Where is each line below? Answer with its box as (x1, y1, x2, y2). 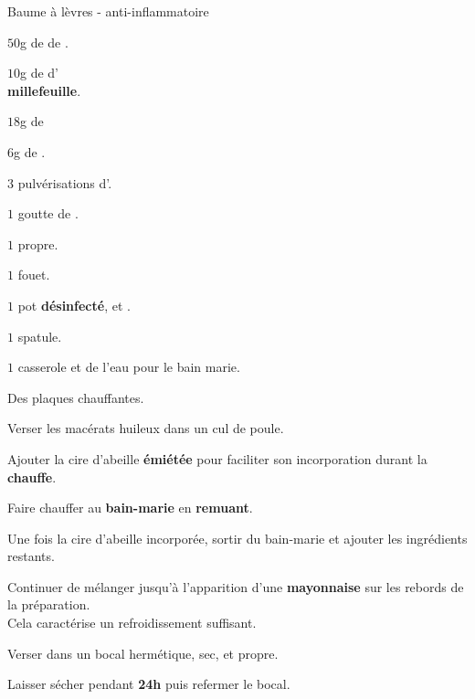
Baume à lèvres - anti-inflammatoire (7, 2, 209, 20)
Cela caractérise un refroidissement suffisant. (7, 613, 257, 632)
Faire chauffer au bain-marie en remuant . (7, 498, 253, 517)
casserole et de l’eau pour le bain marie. (17, 357, 240, 376)
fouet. (17, 265, 50, 284)
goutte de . (17, 204, 79, 223)
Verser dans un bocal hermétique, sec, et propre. (7, 643, 279, 662)
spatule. (17, 326, 62, 345)
